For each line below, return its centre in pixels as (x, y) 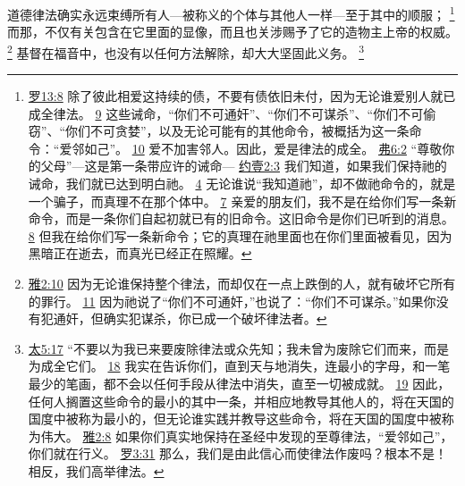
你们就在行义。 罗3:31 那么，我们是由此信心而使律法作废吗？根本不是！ (238, 453)
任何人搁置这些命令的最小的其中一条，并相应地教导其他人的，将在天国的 (241, 401)
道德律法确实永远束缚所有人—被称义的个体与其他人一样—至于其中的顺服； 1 (231, 13)
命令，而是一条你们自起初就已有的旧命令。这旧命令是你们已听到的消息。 (241, 218)
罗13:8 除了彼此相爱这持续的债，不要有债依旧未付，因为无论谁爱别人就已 (242, 96)
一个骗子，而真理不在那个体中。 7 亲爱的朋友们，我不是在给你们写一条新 (242, 201)
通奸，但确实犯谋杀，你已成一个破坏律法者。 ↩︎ (190, 318)
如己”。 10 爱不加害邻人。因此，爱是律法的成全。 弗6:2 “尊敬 (263, 148)
